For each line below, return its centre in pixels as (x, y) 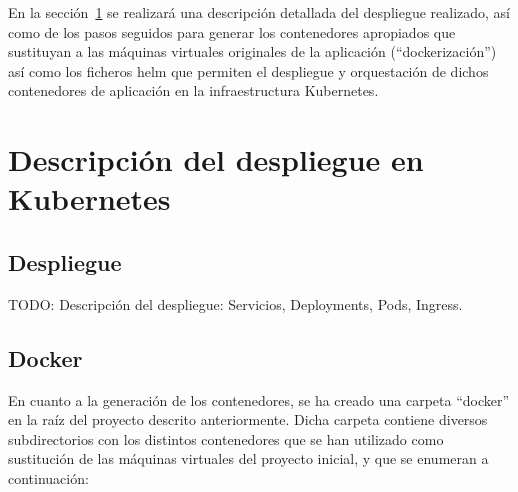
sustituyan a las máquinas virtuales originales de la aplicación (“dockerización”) (252, 51)
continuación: (48, 477)
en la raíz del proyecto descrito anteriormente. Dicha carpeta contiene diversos (248, 419)
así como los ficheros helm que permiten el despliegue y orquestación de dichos (248, 70)
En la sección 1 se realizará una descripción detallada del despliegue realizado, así (259, 12)
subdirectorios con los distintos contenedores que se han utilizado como (226, 438)
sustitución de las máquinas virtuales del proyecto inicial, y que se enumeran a (248, 458)
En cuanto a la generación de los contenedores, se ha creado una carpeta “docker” (259, 399)
